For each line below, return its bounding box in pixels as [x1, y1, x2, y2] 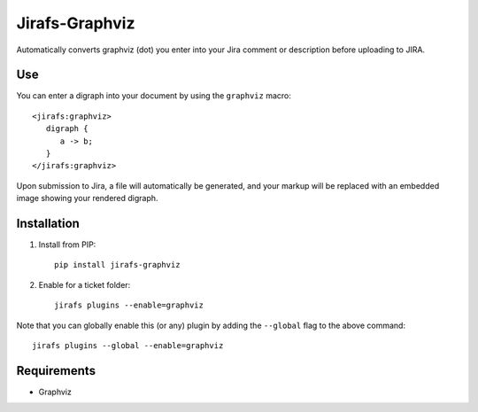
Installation [16, 216, 80, 230]
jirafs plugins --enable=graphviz [54, 300, 204, 310]
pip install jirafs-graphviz [54, 260, 181, 270]
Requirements [16, 363, 96, 378]
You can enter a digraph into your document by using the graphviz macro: [16, 90, 292, 101]
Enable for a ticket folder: [38, 279, 131, 290]
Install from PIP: [38, 239, 96, 250]
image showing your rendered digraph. [16, 193, 158, 204]
